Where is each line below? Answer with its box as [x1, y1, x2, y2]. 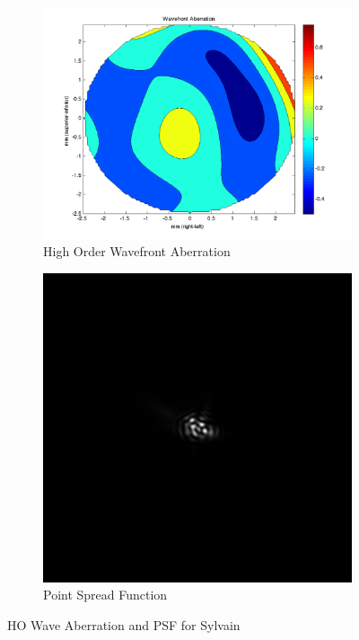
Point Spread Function [43, 585, 168, 604]
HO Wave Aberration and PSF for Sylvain [7, 616, 241, 635]
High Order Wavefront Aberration [43, 242, 231, 261]
